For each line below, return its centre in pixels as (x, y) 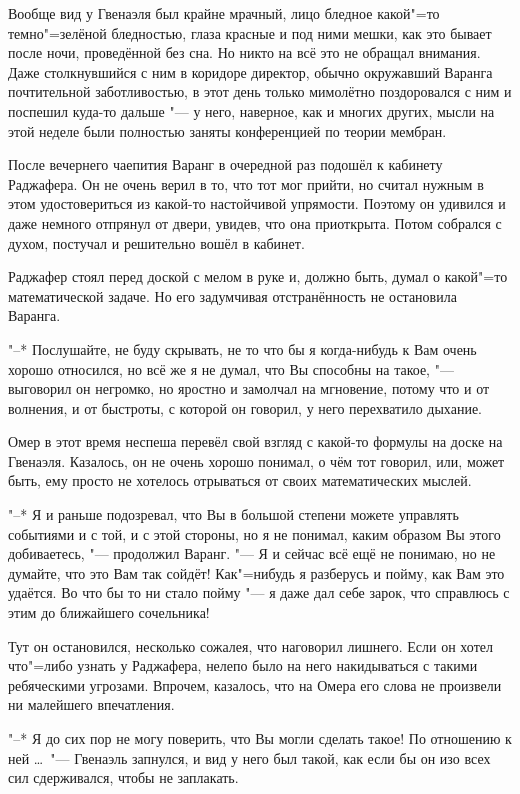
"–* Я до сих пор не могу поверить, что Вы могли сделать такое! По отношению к (260, 738)
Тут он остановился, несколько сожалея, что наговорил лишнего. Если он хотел (250, 645)
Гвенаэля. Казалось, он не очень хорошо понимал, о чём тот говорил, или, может (256, 460)
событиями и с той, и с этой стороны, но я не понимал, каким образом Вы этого (254, 533)
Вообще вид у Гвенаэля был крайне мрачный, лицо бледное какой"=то (224, 13)
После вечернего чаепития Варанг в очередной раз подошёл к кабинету (225, 164)
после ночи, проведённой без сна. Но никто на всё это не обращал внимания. (244, 52)
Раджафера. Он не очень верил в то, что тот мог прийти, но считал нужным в (246, 183)
